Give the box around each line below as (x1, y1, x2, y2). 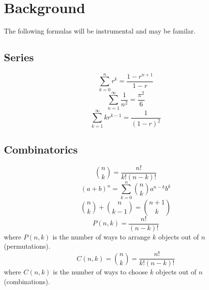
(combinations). (4, 276, 50, 286)
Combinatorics (4, 141, 78, 156)
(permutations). (4, 241, 50, 251)
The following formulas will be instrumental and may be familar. (4, 26, 196, 36)
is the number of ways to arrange (52, 231, 150, 241)
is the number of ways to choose (53, 267, 148, 277)
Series (4, 50, 34, 65)
